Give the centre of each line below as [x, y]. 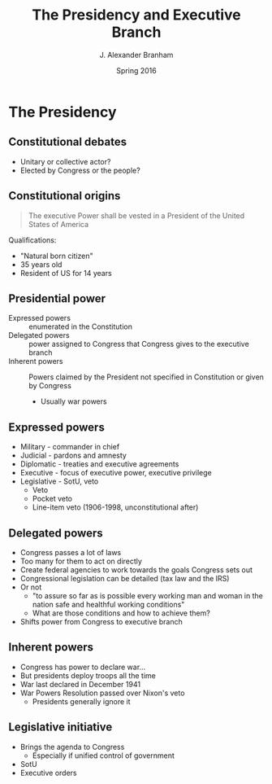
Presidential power [57, 298]
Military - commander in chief [70, 447]
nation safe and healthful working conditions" [108, 604]
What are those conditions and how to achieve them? [121, 613]
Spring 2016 [136, 70]
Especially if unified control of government [103, 756]
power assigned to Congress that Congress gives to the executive [139, 344]
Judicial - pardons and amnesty [73, 456]
